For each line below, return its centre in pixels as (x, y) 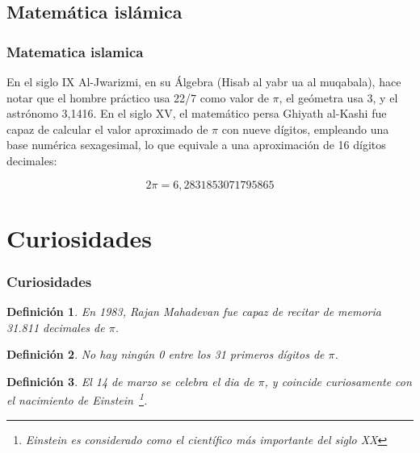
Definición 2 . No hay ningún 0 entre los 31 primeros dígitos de (166, 354)
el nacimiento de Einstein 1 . (77, 399)
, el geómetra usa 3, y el (338, 97)
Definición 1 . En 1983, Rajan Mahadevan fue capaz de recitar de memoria (194, 312)
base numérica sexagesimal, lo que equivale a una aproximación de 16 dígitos (196, 145)
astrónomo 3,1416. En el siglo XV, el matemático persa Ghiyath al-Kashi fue (197, 113)
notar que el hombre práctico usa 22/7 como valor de (138, 97)
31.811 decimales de (56, 327)
